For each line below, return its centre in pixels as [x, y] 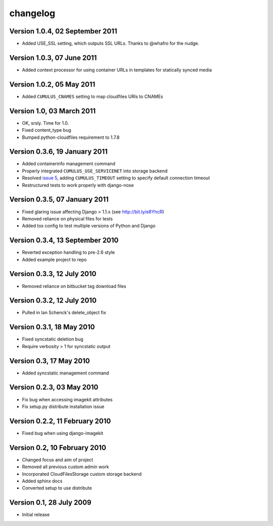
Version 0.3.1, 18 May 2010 [52, 327]
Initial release [36, 515]
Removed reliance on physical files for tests [67, 218]
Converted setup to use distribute [57, 488]
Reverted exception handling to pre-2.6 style [69, 252]
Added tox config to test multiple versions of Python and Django [89, 226]
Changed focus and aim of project [58, 460]
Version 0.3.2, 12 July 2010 [53, 301]
